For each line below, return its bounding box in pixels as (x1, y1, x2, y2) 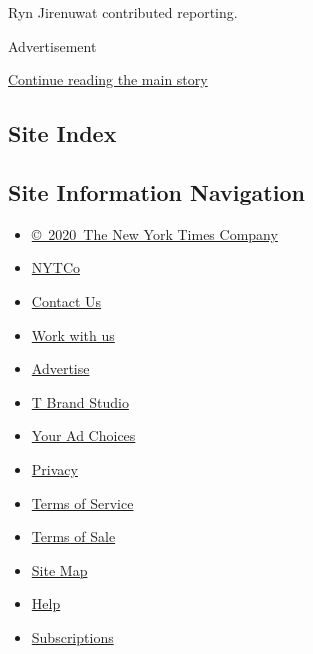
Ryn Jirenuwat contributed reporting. (8, 2, 238, 22)
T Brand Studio (31, 391, 129, 412)
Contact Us (31, 290, 102, 311)
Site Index (8, 118, 117, 149)
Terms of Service (31, 492, 134, 513)
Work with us (31, 324, 115, 345)
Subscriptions (31, 626, 114, 647)
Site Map (31, 559, 88, 580)
